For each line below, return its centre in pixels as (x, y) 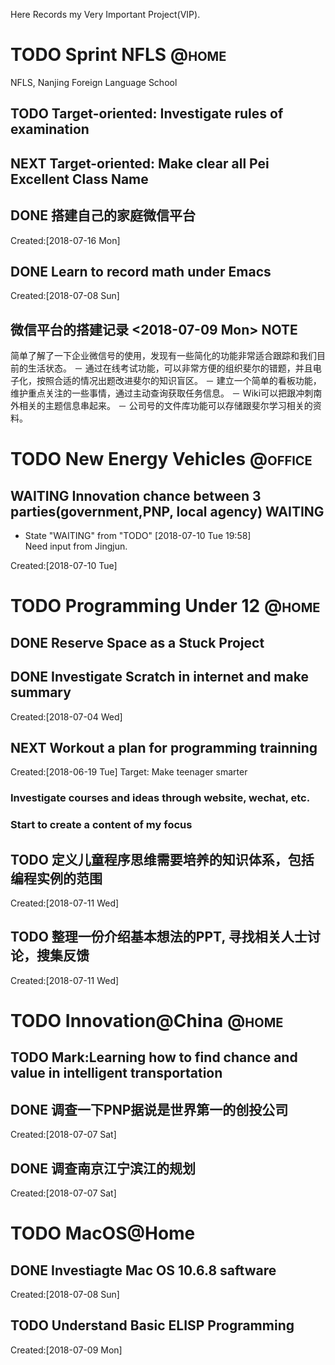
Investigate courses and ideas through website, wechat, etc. (160, 798)
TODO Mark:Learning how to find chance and (154, 1057)
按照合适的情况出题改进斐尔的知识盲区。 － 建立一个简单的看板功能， (179, 381)
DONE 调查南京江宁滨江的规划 (103, 1168)
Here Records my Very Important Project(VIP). (105, 14)
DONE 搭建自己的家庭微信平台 (103, 215)
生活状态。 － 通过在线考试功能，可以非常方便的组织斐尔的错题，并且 (170, 368)
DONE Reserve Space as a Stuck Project (137, 642)
